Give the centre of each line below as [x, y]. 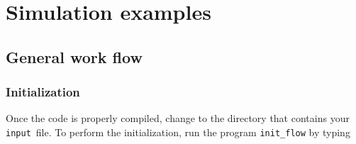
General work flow [74, 56]
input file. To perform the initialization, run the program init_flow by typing [178, 132]
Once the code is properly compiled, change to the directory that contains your [178, 118]
